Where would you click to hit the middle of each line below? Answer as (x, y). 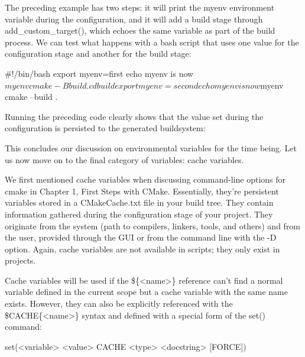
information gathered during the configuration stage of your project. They (139, 214)
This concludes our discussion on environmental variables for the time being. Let (151, 147)
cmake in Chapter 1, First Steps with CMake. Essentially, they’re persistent (142, 191)
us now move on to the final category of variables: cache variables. (124, 159)
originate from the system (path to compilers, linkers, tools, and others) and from (153, 225)
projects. (20, 260)
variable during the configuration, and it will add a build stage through (134, 19)
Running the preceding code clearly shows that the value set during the (134, 116)
